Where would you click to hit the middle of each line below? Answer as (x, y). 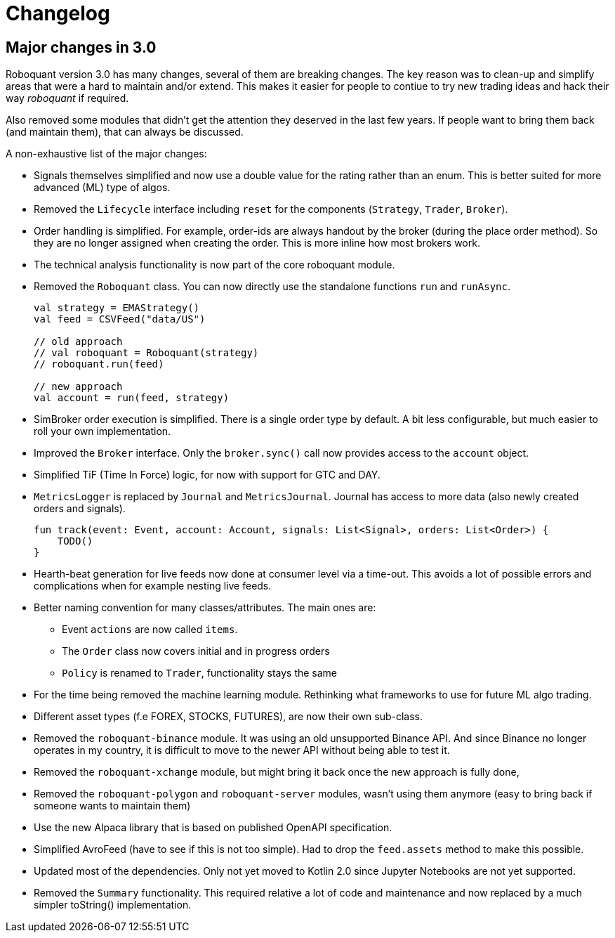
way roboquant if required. (67, 98)
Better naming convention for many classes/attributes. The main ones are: (205, 608)
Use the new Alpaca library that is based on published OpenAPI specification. (213, 828)
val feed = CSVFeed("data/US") (120, 319)
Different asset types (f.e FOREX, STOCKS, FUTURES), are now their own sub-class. (228, 717)
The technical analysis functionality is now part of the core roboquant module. (214, 265)
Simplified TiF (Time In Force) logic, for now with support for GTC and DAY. (207, 475)
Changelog (58, 13)
